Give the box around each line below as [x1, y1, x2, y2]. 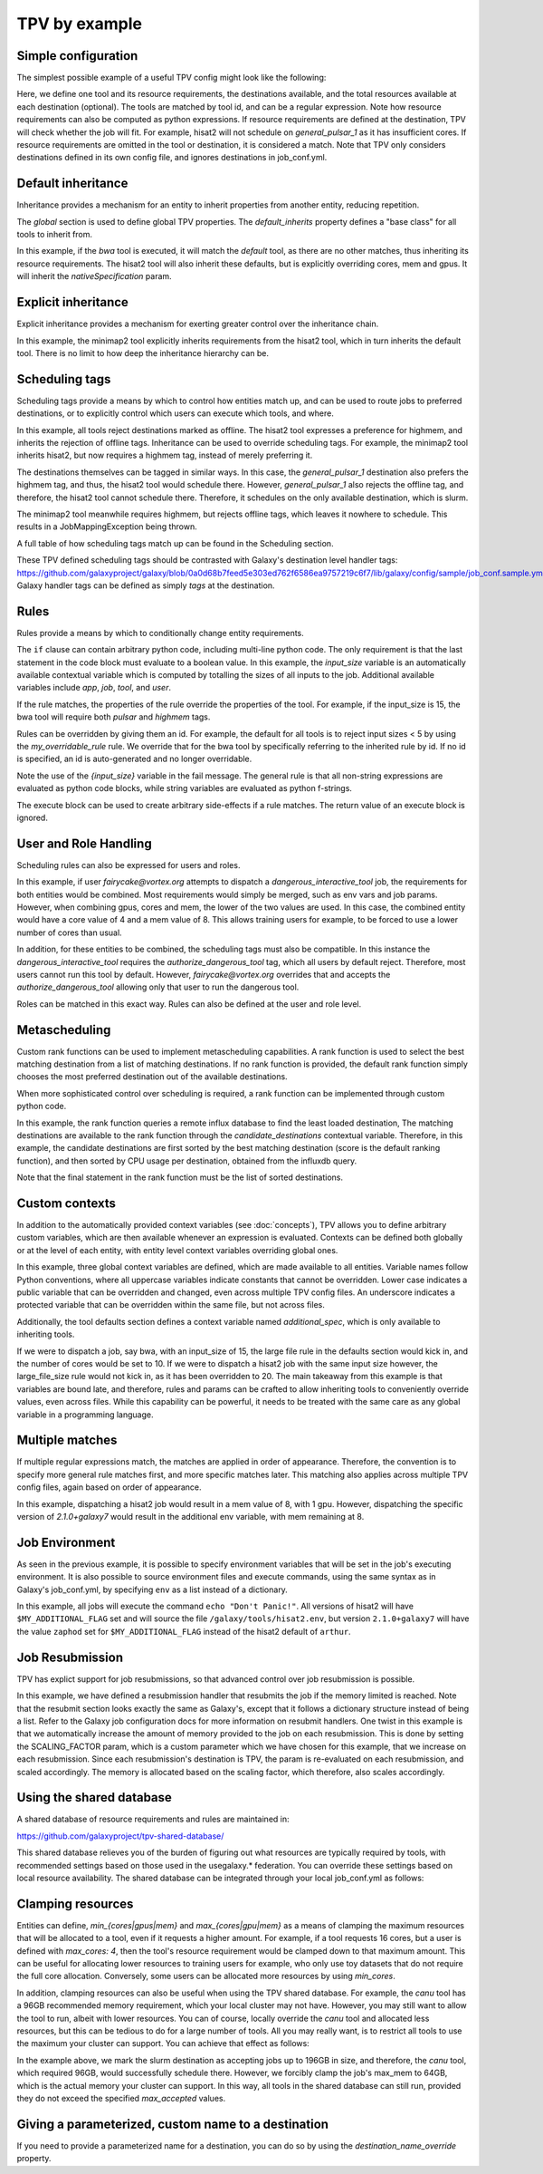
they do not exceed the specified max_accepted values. [16, 2092, 226, 2103]
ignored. [16, 812, 49, 823]
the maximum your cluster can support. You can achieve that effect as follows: [16, 2038, 310, 2049]
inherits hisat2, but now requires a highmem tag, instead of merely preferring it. [16, 449, 313, 461]
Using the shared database [16, 1790, 172, 1805]
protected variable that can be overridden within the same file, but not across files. [16, 1300, 325, 1310]
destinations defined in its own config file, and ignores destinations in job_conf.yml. [16, 152, 328, 163]
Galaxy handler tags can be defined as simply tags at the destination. [16, 580, 275, 591]
